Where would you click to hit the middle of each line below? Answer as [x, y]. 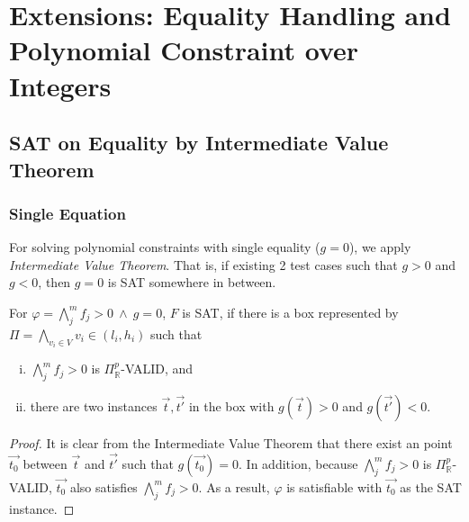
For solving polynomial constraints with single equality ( [165, 247]
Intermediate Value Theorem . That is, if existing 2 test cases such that [203, 264]
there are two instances [94, 405]
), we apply [380, 247]
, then [54, 282]
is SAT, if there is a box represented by [290, 312]
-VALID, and [157, 369]
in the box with [231, 405]
